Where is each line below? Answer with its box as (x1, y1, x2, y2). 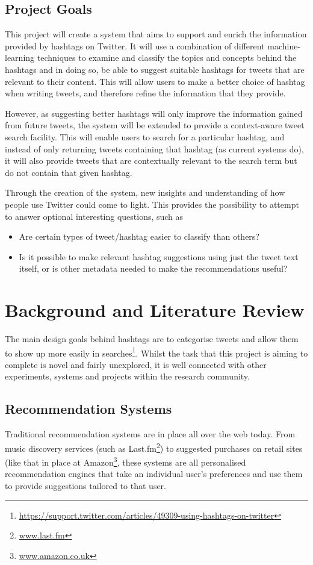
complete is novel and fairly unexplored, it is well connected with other (5, 358, 267, 370)
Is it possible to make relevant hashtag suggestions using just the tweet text (19, 250, 299, 263)
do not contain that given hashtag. (5, 166, 132, 178)
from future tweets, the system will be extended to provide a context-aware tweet (5, 119, 305, 131)
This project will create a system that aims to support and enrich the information (5, 28, 307, 40)
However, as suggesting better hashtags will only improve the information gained (5, 107, 303, 119)
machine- (267, 39, 301, 52)
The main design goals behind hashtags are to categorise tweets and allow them (5, 332, 299, 345)
